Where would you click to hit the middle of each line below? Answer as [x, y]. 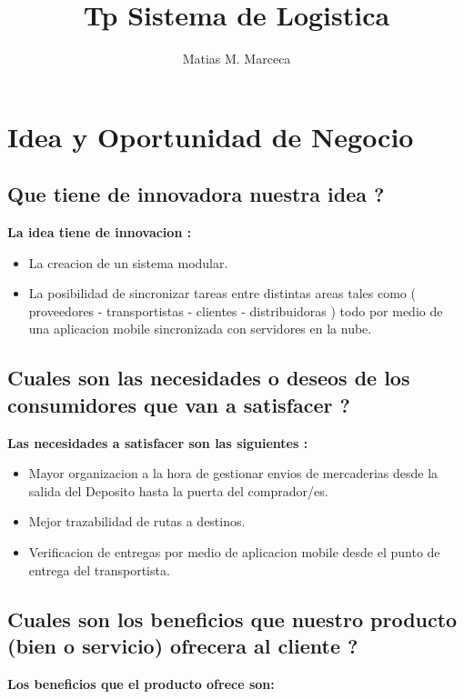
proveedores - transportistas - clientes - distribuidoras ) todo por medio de [236, 310]
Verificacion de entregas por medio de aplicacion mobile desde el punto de [234, 552]
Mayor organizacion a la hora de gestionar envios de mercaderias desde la [233, 473]
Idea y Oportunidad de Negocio [211, 136]
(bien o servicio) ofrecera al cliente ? [183, 646]
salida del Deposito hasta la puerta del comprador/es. [178, 490]
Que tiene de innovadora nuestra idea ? [196, 194]
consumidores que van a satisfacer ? [179, 404]
